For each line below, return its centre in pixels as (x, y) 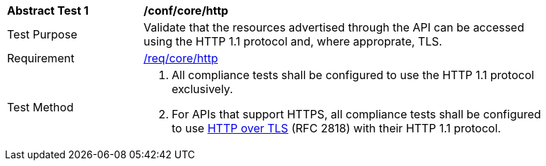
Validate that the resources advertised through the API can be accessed (334, 27)
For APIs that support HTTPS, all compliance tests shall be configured (356, 114)
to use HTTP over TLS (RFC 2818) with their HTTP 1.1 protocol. (336, 128)
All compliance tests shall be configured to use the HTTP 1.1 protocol (353, 75)
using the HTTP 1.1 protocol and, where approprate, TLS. (293, 41)
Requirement (41, 58)
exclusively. (202, 89)
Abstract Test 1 (48, 11)
